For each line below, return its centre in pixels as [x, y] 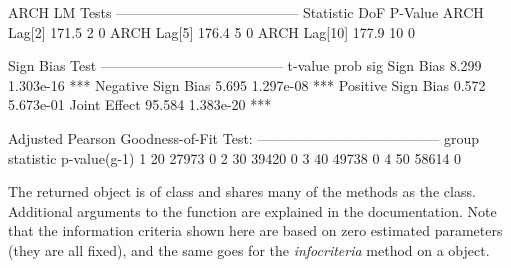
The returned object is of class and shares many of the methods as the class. [242, 191]
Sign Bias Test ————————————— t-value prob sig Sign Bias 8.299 [245, 65]
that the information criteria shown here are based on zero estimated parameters [255, 230]
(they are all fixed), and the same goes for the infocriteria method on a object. [249, 249]
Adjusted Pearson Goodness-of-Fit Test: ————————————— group [244, 137]
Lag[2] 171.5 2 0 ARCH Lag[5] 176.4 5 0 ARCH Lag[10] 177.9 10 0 [211, 31]
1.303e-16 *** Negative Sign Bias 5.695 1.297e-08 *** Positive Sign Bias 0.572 [247, 84]
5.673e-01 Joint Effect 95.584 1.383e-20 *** [140, 104]
